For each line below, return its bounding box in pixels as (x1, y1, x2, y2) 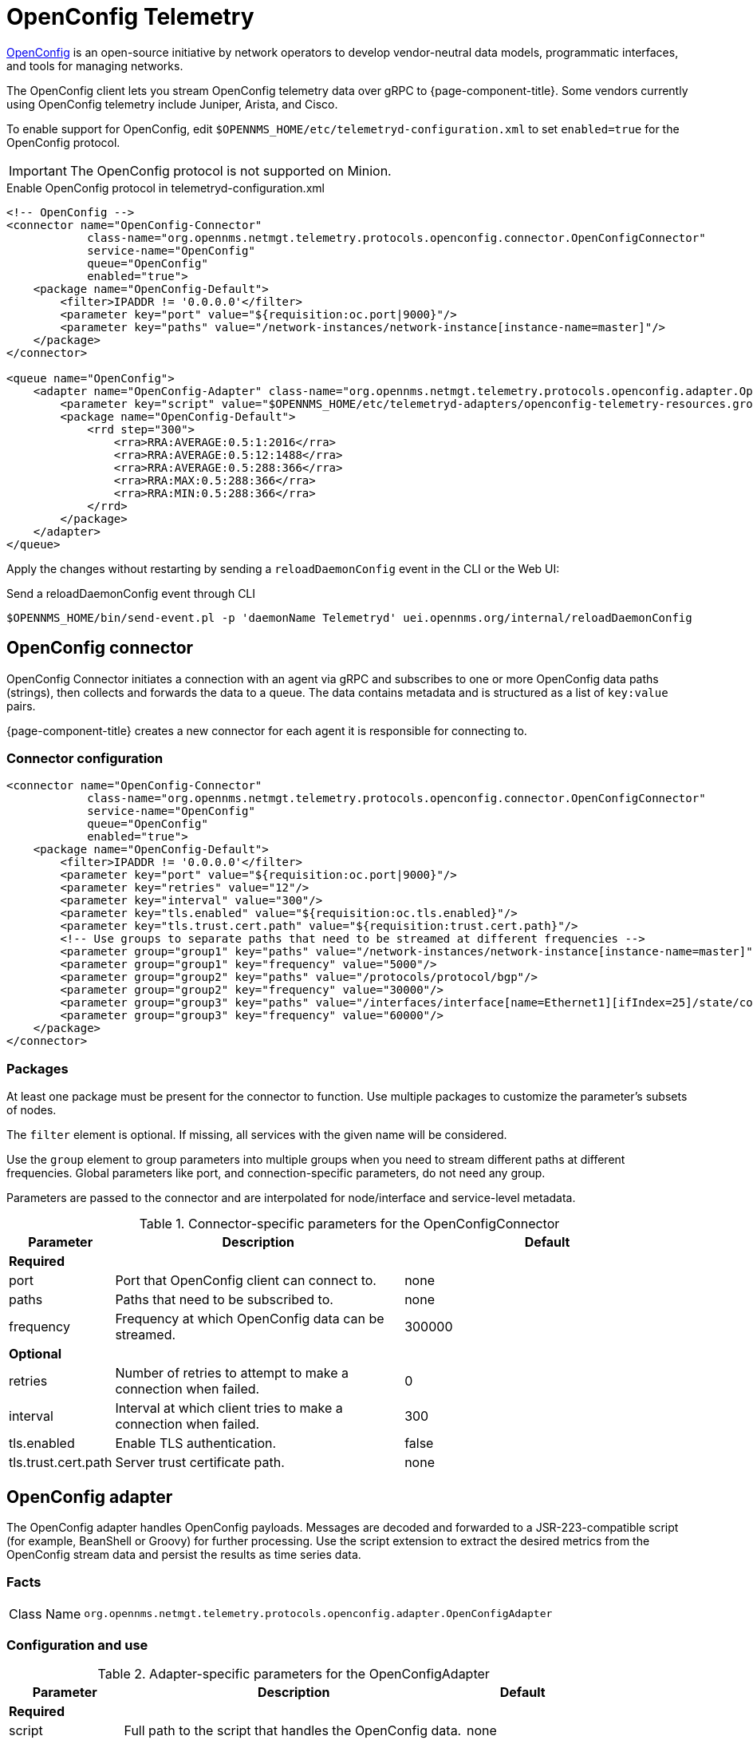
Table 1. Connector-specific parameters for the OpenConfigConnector (139, 1216, 560, 1232)
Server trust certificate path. (115, 1454, 285, 1471)
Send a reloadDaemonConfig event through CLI (6, 586, 256, 600)
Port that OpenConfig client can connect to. (115, 1272, 376, 1289)
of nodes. (6, 1103, 57, 1117)
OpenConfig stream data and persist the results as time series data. (6, 1547, 361, 1561)
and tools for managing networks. (6, 58, 183, 73)
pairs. (6, 698, 36, 713)
